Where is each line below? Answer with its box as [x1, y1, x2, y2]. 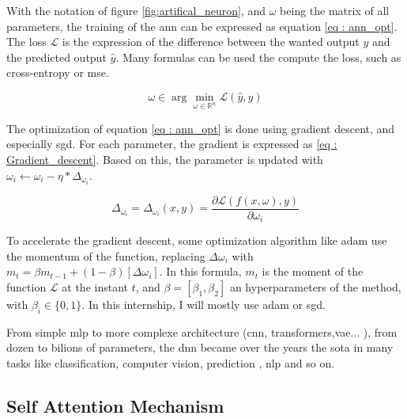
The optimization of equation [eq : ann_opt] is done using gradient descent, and [6, 120, 395, 136]
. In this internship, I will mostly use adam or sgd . [81, 295, 326, 312]
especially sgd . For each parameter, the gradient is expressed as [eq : [6, 135, 337, 152]
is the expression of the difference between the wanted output [62, 33, 360, 50]
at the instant [62, 278, 128, 295]
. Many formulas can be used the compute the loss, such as [115, 48, 401, 65]
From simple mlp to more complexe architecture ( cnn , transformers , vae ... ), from [6, 323, 398, 340]
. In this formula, [159, 263, 242, 280]
